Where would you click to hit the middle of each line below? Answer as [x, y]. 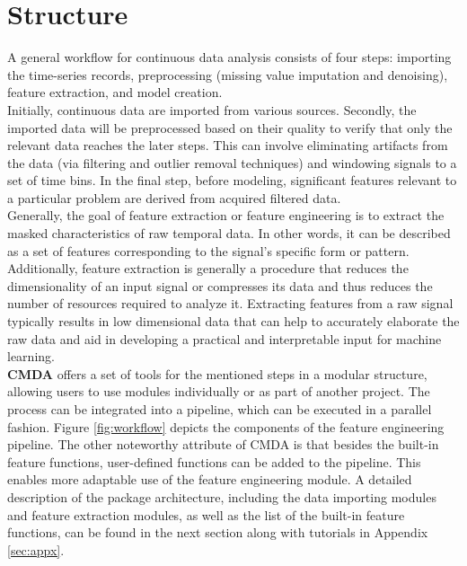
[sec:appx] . [36, 549]
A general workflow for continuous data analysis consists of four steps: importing [229, 57]
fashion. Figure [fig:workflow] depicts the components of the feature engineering [226, 426]
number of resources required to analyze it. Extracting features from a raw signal [230, 303]
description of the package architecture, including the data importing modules [222, 496]
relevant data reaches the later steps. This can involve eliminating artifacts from [228, 145]
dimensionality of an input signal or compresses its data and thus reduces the [220, 285]
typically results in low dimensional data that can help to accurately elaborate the [233, 321]
